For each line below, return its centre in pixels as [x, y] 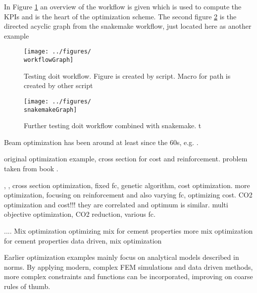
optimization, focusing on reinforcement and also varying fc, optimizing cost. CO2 [128, 195]
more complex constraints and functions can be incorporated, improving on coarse [128, 276]
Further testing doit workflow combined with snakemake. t [113, 125]
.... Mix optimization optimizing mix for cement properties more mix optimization [128, 230]
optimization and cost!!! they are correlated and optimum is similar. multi [116, 204]
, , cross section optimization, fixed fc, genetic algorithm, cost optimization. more [127, 185]
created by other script [58, 85]
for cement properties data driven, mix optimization [83, 240]
